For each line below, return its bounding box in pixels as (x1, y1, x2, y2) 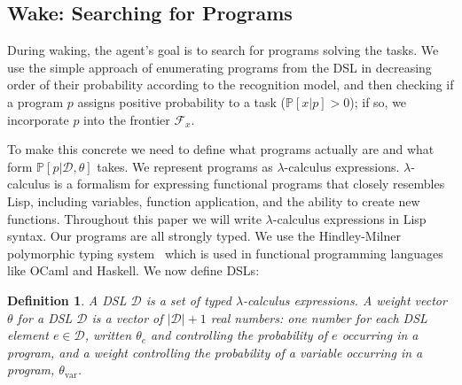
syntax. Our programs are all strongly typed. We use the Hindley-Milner (7, 227, 401, 245)
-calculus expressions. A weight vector (243, 290, 447, 309)
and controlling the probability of (151, 326, 328, 344)
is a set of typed (145, 290, 231, 309)
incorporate (7, 110, 69, 128)
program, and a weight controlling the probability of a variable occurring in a (7, 343, 423, 361)
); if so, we (349, 92, 407, 111)
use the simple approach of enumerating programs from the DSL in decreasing (7, 58, 432, 76)
